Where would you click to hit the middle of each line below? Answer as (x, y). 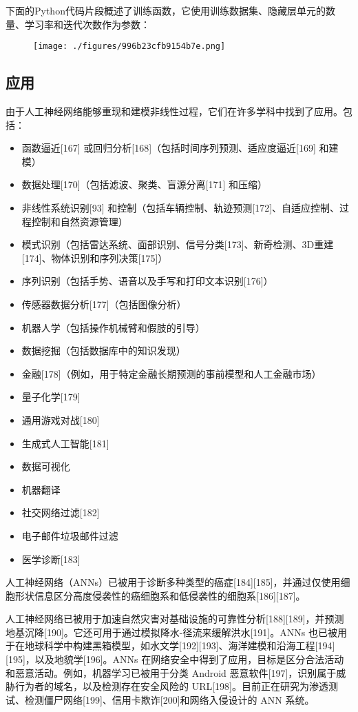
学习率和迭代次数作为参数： (87, 24)
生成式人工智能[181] (65, 443)
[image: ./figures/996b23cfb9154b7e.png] (129, 47)
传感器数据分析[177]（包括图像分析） (104, 304)
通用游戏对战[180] (61, 419)
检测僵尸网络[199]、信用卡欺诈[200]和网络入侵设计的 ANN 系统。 (169, 699)
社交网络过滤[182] (61, 512)
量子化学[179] (51, 397)
